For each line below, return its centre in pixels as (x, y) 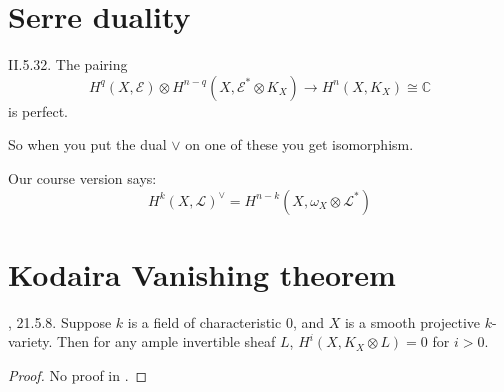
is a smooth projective (412, 321)
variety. (30, 341)
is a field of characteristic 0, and (226, 321)
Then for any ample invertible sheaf (166, 341)
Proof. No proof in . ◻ (78, 374)
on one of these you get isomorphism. (299, 144)
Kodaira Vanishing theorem (202, 273)
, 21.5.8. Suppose (60, 321)
